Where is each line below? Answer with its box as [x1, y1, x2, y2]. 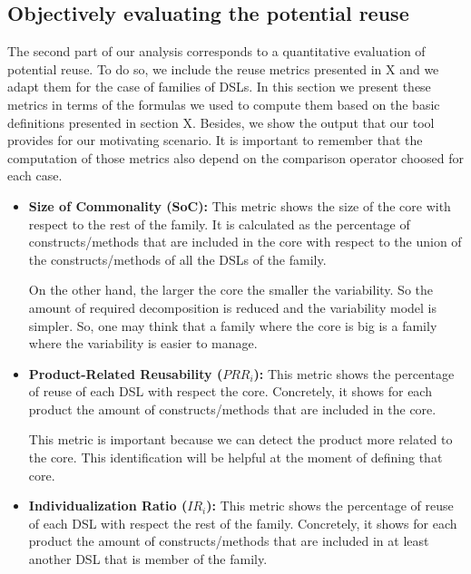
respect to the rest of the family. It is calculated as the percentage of [28, 214, 410, 233]
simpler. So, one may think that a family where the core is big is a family [28, 316, 437, 335]
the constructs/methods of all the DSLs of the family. [28, 249, 327, 268]
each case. [7, 166, 63, 185]
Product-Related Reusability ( [28, 364, 223, 383]
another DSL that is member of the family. [28, 550, 268, 569]
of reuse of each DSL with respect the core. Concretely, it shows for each [28, 382, 432, 401]
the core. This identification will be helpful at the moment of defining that [28, 448, 443, 467]
